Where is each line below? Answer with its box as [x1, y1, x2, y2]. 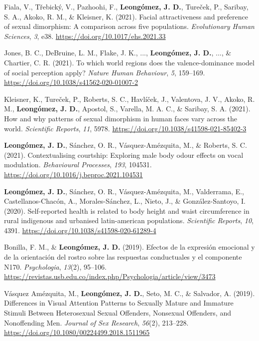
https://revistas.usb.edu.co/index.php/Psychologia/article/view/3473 [4, 271, 216, 282]
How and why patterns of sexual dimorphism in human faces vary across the [4, 113, 238, 123]
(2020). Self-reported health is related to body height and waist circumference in [4, 205, 250, 216]
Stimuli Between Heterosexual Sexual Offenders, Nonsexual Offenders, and [4, 308, 231, 318]
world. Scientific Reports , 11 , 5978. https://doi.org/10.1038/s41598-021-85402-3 [4, 123, 247, 133]
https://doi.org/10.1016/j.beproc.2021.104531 [4, 169, 143, 179]
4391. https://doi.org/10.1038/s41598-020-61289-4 [4, 225, 156, 235]
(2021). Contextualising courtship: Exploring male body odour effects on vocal [4, 149, 244, 160]
